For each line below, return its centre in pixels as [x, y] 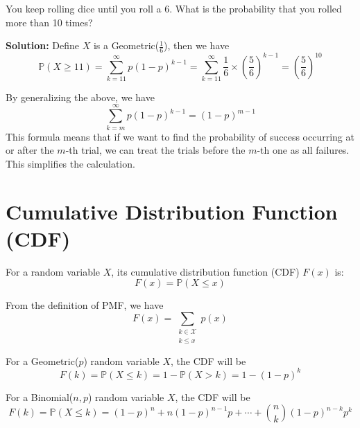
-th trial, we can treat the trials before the [155, 150]
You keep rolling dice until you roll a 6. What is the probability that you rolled [174, 8]
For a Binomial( [40, 396]
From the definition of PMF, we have [85, 305]
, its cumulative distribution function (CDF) [205, 271]
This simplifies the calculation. [70, 163]
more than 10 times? [49, 22]
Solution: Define [42, 45]
